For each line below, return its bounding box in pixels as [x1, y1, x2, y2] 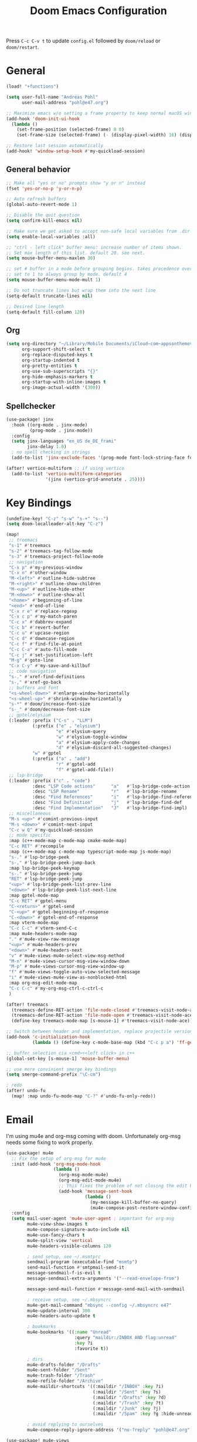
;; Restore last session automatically [6, 143, 104, 149]
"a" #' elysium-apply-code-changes [56, 739, 141, 745]
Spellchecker [6, 401, 56, 411]
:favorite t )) [74, 1346, 109, 1351]
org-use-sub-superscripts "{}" [21, 368, 98, 374]
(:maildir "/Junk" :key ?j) [93, 1406, 161, 1411]
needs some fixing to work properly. [6, 1139, 94, 1146]
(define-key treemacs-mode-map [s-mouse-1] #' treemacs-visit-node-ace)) [11, 1018, 193, 1024]
